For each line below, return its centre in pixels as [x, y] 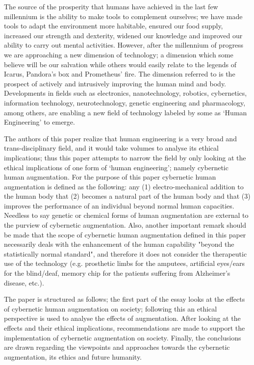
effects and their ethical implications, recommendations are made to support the [125, 328]
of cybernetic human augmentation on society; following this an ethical [111, 308]
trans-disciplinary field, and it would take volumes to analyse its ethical [111, 148]
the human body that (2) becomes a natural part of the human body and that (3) [127, 196]
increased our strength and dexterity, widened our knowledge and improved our [123, 35]
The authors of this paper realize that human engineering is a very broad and [120, 138]
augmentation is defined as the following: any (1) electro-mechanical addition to [124, 186]
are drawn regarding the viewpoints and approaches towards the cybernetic [117, 347]
